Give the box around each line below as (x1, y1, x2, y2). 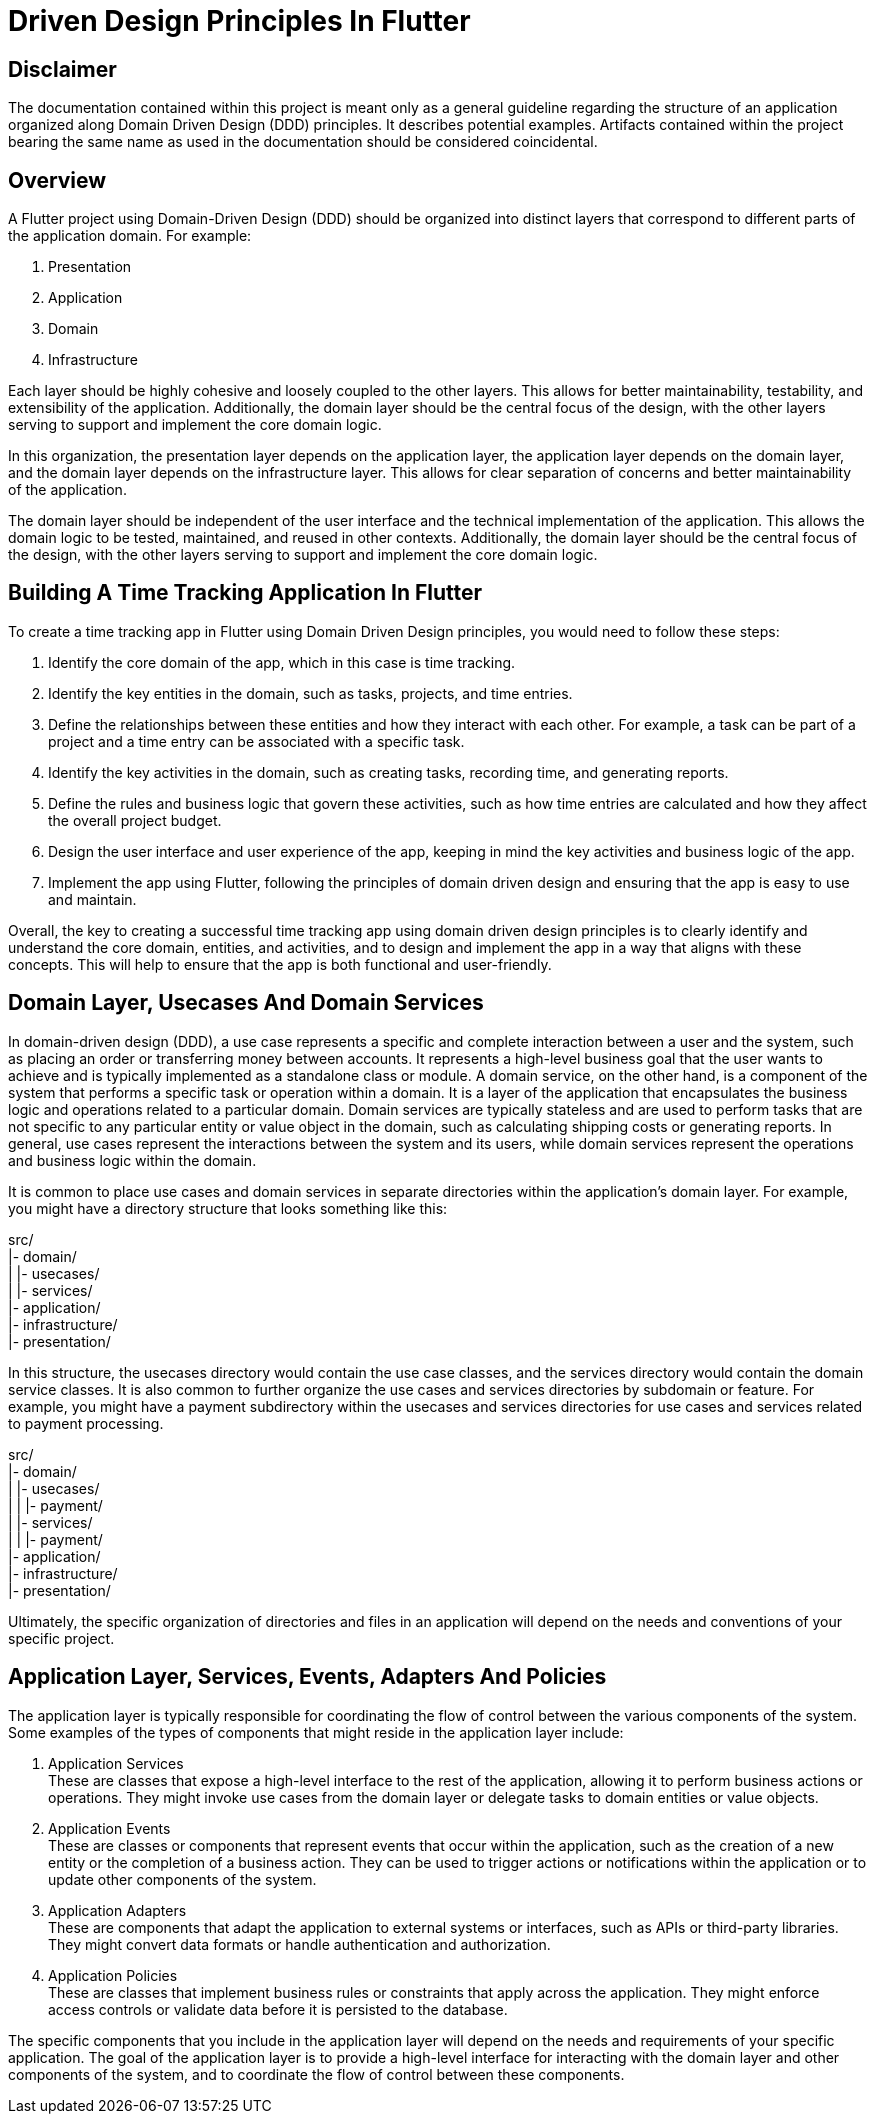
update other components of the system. (48, 1870, 317, 1888)
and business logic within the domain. (8, 1151, 257, 1169)
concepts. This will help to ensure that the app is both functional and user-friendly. (8, 955, 552, 973)
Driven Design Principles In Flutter (8, 4, 471, 38)
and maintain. (48, 890, 137, 908)
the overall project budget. (48, 811, 222, 829)
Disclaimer (8, 56, 117, 82)
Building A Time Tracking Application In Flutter (8, 580, 483, 606)
